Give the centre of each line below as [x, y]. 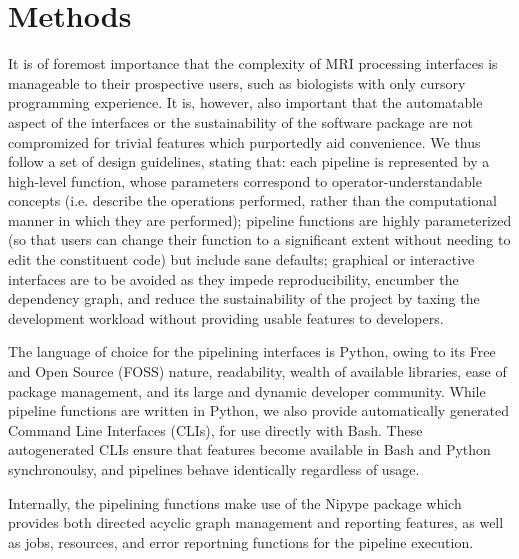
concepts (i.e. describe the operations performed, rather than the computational [252, 200]
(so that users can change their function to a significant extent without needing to [259, 239]
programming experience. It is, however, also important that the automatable [245, 102]
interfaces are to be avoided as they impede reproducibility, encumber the [233, 278]
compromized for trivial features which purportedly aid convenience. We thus [244, 141]
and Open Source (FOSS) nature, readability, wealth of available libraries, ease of [257, 371]
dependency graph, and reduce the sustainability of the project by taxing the [244, 298]
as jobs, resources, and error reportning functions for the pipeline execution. [241, 541]
